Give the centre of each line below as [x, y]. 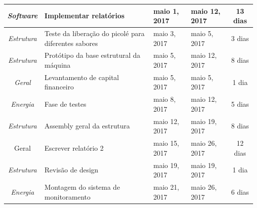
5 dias [240, 104]
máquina [58, 64]
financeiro [59, 87]
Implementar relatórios [85, 16]
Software [23, 16]
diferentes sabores [71, 43]
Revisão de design [71, 170]
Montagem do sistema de [82, 187]
